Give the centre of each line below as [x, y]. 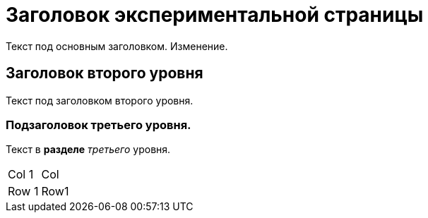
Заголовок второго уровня [105, 73]
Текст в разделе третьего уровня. [88, 150]
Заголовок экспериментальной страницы [215, 15]
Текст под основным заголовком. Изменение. [117, 46]
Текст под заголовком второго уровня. [100, 100]
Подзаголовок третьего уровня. [99, 125]
